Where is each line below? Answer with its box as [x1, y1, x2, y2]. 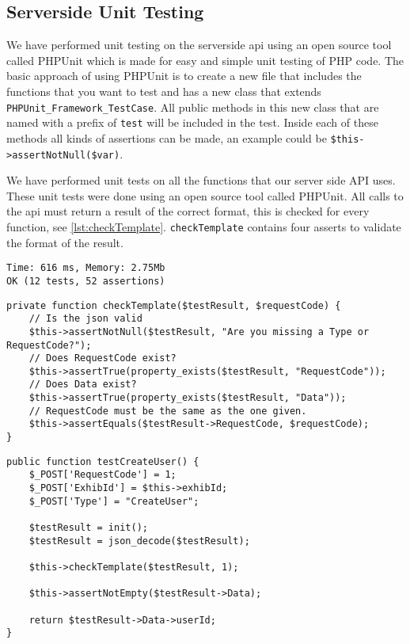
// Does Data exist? [28, 379, 137, 391]
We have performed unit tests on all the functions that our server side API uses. [6, 172, 396, 189]
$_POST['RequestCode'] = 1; [28, 469, 177, 481]
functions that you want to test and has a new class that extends [6, 82, 321, 99]
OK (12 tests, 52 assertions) [6, 275, 165, 287]
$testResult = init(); [28, 522, 148, 534]
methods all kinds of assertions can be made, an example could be [6, 129, 327, 146]
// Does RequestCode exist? [28, 352, 177, 364]
